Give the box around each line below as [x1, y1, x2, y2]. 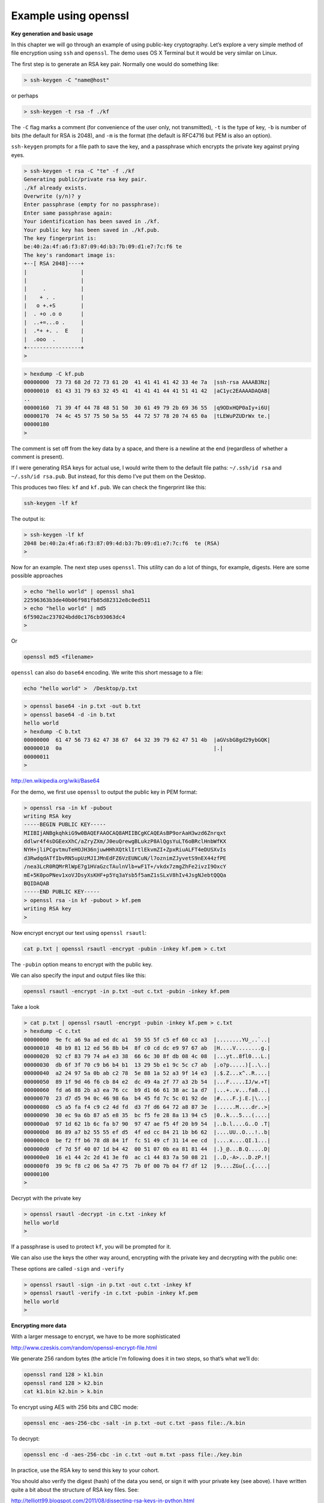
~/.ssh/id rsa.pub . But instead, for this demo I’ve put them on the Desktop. [11, 473, 206, 480]
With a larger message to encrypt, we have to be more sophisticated [11, 1333, 181, 1340]
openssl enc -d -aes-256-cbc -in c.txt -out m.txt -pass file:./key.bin [23, 1451, 242, 1458]
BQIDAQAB [23, 880, 50, 887]
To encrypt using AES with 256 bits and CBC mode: [11, 1403, 139, 1410]
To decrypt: [11, 1434, 40, 1442]
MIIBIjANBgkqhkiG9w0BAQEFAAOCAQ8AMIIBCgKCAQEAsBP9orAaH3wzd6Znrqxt [23, 830, 227, 836]
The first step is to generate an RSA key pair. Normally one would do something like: [11, 60, 219, 67]
